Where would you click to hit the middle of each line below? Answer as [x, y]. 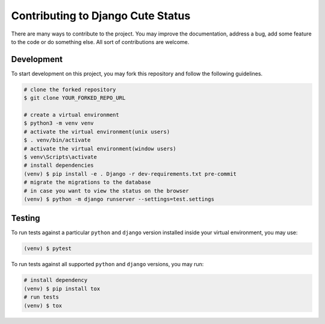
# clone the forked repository [70, 89]
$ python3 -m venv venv [59, 123]
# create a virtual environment [72, 115]
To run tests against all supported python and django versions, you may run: [107, 264]
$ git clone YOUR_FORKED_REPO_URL [75, 98]
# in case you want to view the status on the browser [106, 191]
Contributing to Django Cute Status [101, 16]
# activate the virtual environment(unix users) [97, 132]
